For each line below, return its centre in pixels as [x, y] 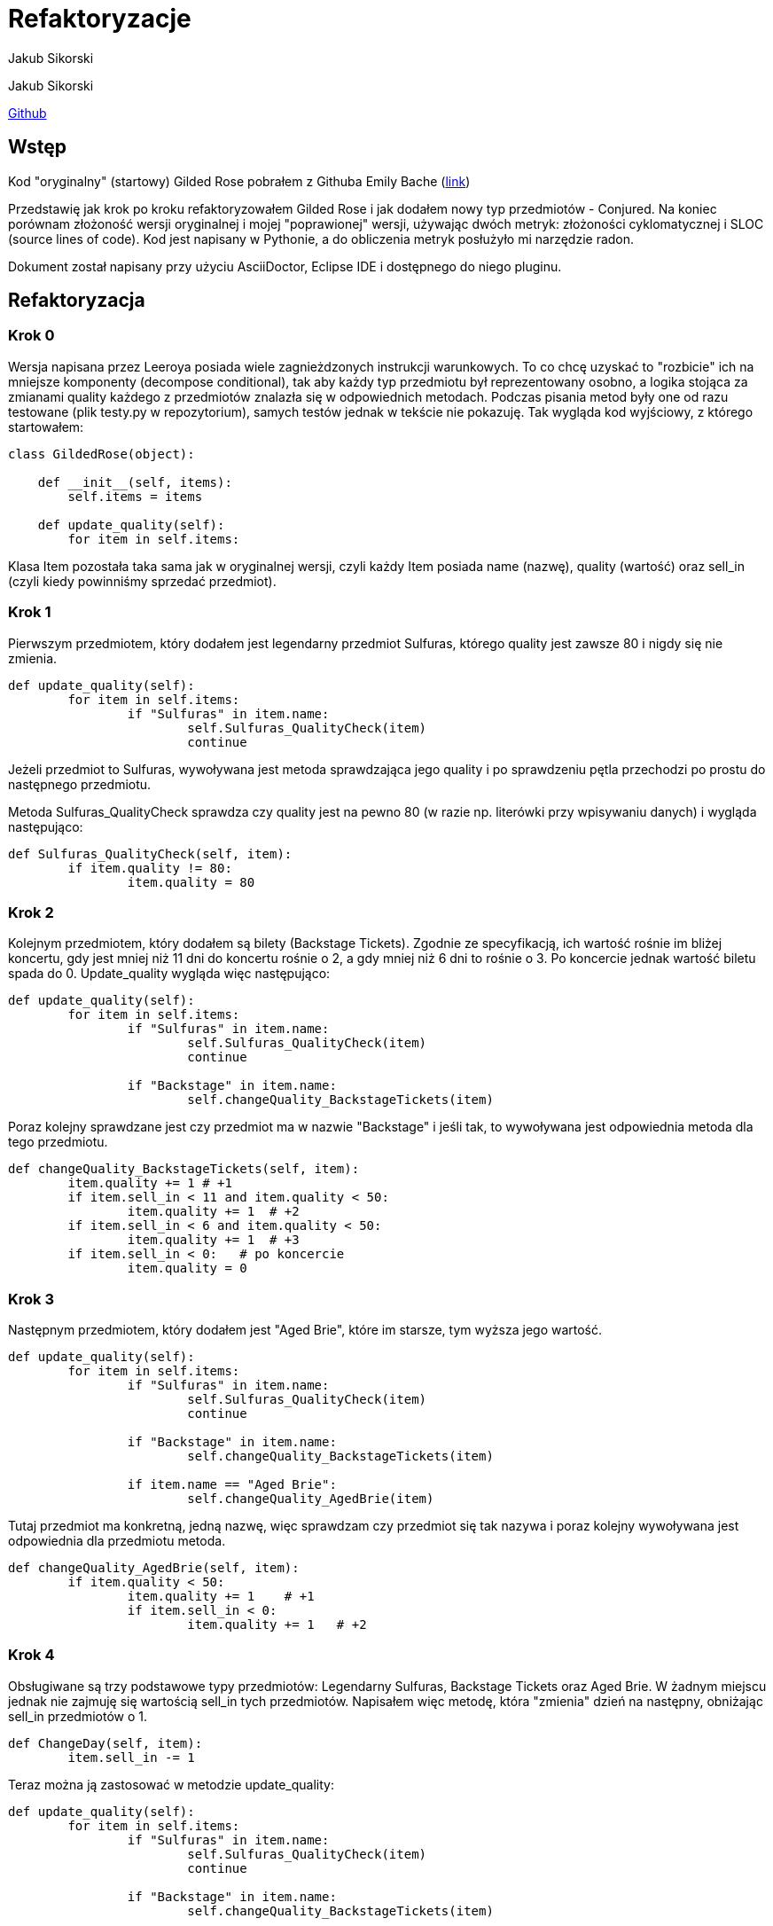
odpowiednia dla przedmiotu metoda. [117, 1541]
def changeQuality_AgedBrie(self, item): [154, 1568]
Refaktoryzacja [77, 301]
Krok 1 [30, 612]
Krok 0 [31, 336]
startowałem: [46, 427]
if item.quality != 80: [150, 868]
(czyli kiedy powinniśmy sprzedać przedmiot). [142, 581]
